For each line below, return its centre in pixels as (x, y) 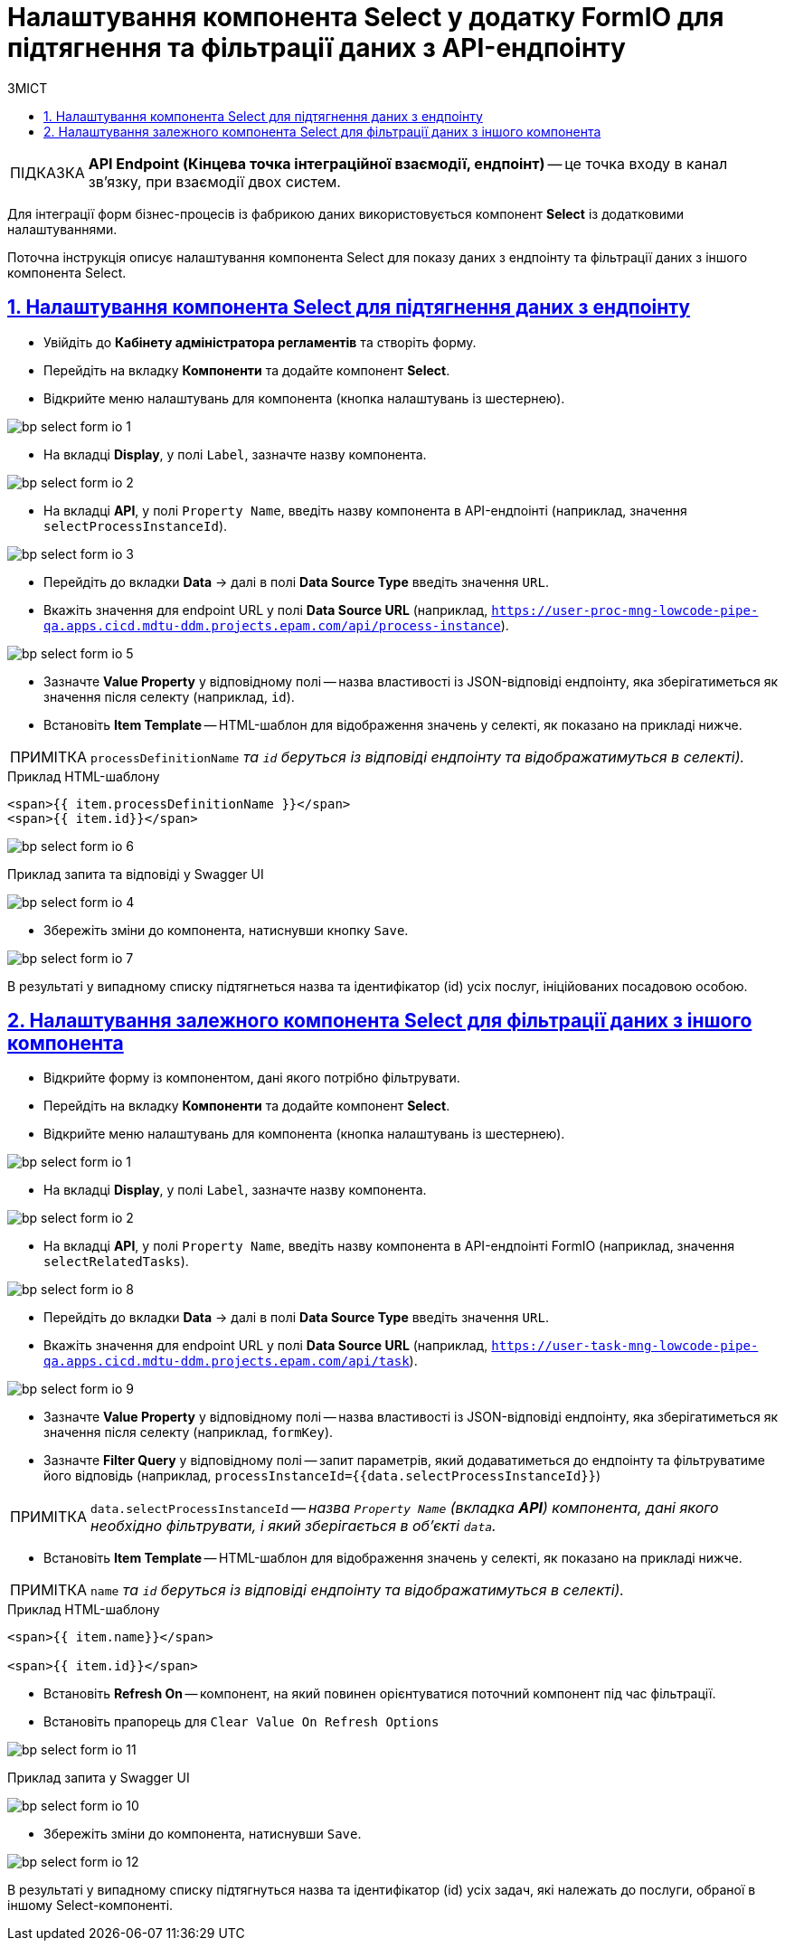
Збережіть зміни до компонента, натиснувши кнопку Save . (226, 930)
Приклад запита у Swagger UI (99, 1778)
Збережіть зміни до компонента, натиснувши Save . (203, 1834)
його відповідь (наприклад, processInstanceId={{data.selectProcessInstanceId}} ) (322, 1476)
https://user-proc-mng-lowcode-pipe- (625, 610)
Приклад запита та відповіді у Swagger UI (136, 874)
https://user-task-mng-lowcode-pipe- (625, 1346)
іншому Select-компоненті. (90, 1905)
